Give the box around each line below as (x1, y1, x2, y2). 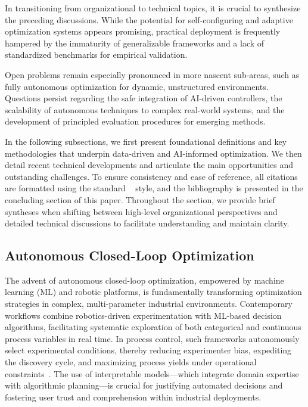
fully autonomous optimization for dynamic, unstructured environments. (5, 80, 269, 92)
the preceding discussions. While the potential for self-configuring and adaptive (5, 13, 293, 26)
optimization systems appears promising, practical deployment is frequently (5, 25, 281, 38)
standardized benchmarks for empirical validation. (5, 48, 188, 61)
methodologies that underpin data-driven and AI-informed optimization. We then (5, 147, 302, 159)
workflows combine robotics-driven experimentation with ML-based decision (5, 309, 282, 321)
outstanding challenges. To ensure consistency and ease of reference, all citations (5, 170, 298, 182)
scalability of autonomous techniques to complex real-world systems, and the (5, 103, 285, 116)
